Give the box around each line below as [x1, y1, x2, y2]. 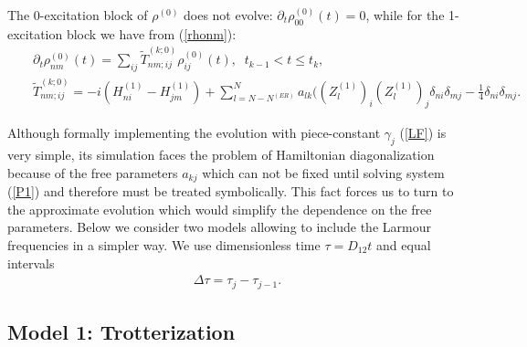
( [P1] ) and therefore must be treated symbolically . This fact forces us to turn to [7, 182, 454, 201]
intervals [7, 253, 55, 272]
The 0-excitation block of [7, 5, 148, 24]
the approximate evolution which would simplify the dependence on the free [7, 199, 432, 218]
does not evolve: [184, 5, 273, 24]
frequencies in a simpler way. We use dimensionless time [7, 235, 321, 254]
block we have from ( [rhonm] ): [66, 24, 237, 43]
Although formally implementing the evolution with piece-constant [7, 123, 381, 142]
